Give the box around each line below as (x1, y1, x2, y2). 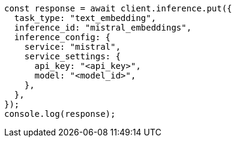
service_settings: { (24, 52, 121, 61)
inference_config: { (14, 32, 111, 42)
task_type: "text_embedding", (14, 13, 156, 23)
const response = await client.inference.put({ (4, 4, 232, 13)
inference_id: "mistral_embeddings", (14, 23, 192, 32)
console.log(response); (4, 109, 116, 119)
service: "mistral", (24, 42, 121, 52)
